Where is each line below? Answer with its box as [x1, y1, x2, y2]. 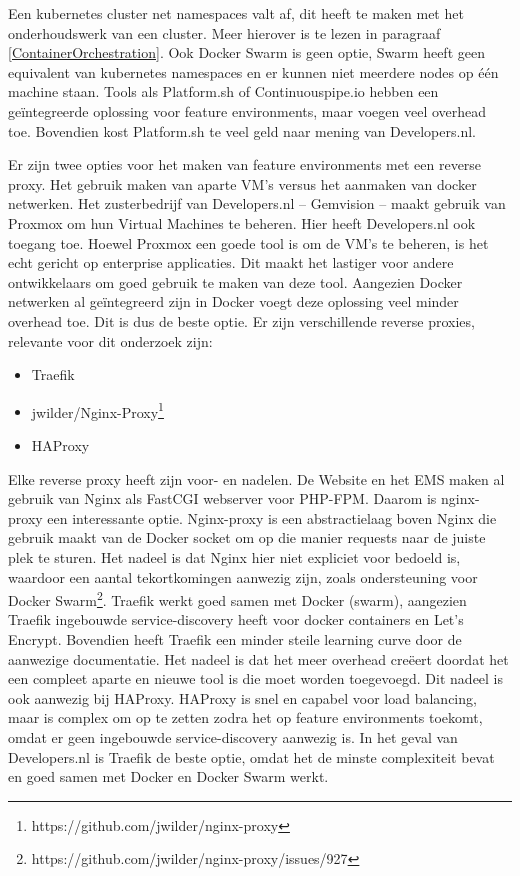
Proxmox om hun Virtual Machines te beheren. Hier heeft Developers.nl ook [8, 212, 476, 233]
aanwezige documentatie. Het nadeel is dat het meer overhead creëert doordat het [8, 648, 509, 669]
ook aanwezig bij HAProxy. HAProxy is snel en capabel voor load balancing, [8, 687, 477, 708]
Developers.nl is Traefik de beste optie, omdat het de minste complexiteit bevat [8, 746, 495, 767]
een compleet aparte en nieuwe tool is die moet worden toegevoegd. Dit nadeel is [8, 668, 504, 689]
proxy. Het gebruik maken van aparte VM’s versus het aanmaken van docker [8, 173, 477, 194]
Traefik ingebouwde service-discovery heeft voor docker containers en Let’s [8, 609, 464, 630]
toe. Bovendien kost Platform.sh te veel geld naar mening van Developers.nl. [8, 120, 476, 141]
